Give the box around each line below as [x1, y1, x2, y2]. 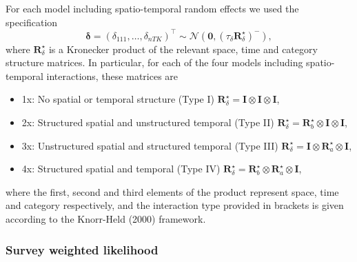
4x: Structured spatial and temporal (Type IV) [21, 161, 221, 176]
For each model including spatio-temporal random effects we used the [6, 1, 299, 15]
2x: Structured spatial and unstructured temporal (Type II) [21, 115, 274, 130]
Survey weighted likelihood [6, 241, 159, 258]
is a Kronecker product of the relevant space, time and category [48, 41, 318, 56]
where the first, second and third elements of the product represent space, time [6, 184, 339, 199]
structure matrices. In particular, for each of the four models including [6, 55, 303, 70]
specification [6, 14, 58, 29]
